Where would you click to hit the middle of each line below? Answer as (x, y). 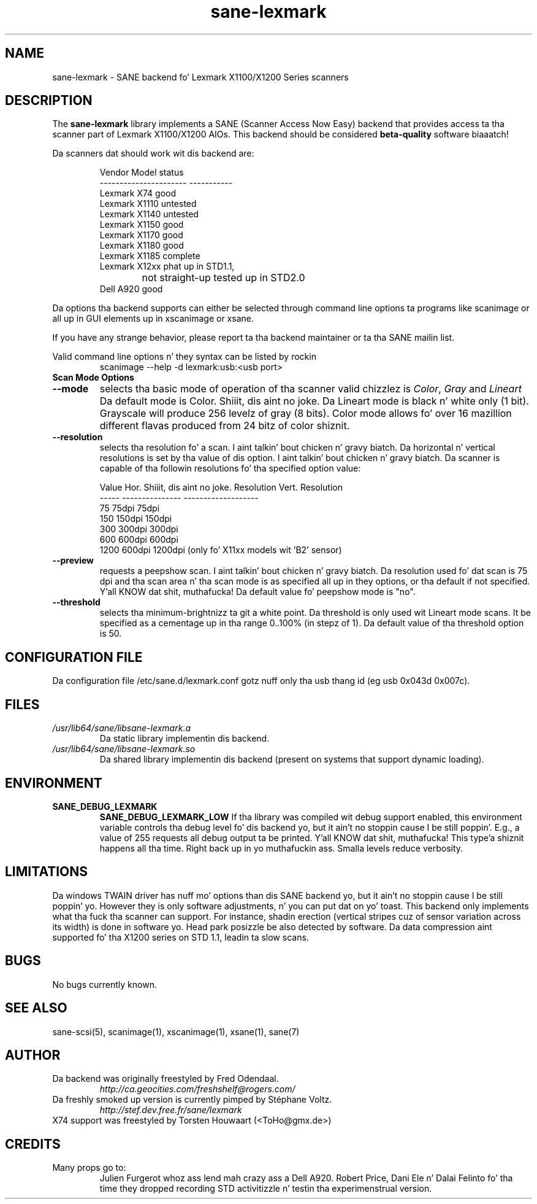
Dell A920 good (131, 289)
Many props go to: (89, 1168)
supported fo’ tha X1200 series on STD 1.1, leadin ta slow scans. (181, 937)
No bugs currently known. (105, 984)
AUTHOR (33, 1055)
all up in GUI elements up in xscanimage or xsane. (153, 319)
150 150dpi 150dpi (136, 519)
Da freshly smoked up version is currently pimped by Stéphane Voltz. (192, 1100)
